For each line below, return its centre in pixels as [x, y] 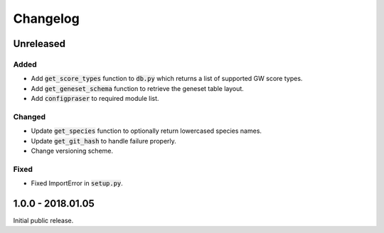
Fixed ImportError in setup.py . [77, 183]
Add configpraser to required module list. [95, 99]
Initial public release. [43, 221]
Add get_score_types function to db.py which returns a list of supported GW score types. [167, 79]
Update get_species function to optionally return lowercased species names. [146, 131]
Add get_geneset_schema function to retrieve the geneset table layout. [138, 88]
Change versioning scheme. [72, 151]
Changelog [46, 18]
